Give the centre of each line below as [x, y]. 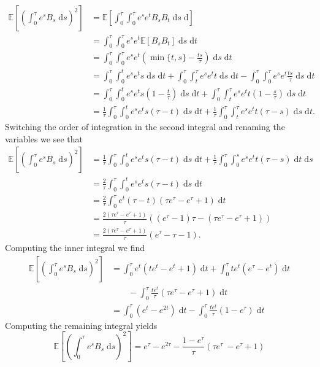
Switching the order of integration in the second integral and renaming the [145, 127]
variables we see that [44, 138]
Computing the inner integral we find [75, 248]
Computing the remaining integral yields [81, 325]
